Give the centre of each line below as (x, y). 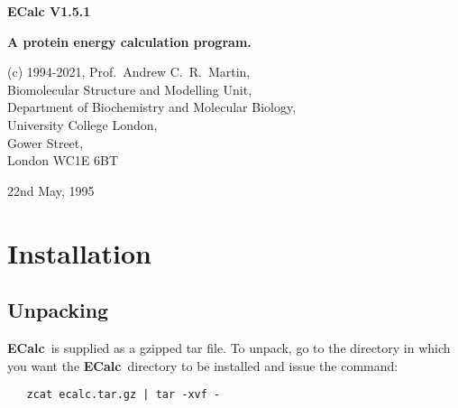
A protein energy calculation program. (129, 41)
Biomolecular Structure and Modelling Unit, (130, 89)
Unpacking (58, 310)
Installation (79, 252)
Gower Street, (46, 142)
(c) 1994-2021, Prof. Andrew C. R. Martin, (129, 72)
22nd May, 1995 (51, 190)
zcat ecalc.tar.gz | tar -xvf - (124, 395)
